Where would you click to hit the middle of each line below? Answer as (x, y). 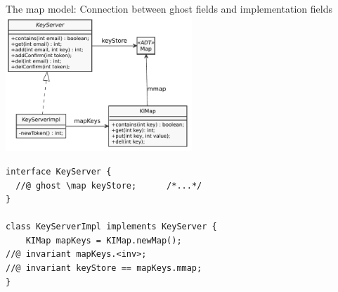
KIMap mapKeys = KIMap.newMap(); (104, 240)
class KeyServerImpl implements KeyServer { (111, 227)
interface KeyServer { (59, 171)
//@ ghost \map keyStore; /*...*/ (109, 185)
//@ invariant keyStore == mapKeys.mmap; (104, 268)
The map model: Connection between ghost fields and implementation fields (169, 8)
